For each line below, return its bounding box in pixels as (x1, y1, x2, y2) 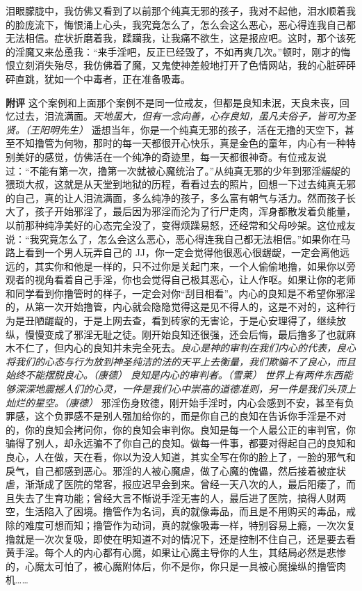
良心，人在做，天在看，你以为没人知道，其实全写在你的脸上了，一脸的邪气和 (6, 450, 356, 464)
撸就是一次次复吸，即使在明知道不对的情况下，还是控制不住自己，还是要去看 (6, 531, 356, 546)
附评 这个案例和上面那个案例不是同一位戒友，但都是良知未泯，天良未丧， (6, 95, 340, 109)
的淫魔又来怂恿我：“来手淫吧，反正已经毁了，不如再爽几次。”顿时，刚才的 (6, 44, 341, 58)
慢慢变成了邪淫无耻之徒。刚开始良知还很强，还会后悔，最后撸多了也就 (24, 326, 346, 341)
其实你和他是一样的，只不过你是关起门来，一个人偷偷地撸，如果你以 (34, 258, 346, 273)
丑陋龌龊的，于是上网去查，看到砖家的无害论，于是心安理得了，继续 (24, 313, 336, 328)
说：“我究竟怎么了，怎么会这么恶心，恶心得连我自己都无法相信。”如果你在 (6, 231, 341, 246)
